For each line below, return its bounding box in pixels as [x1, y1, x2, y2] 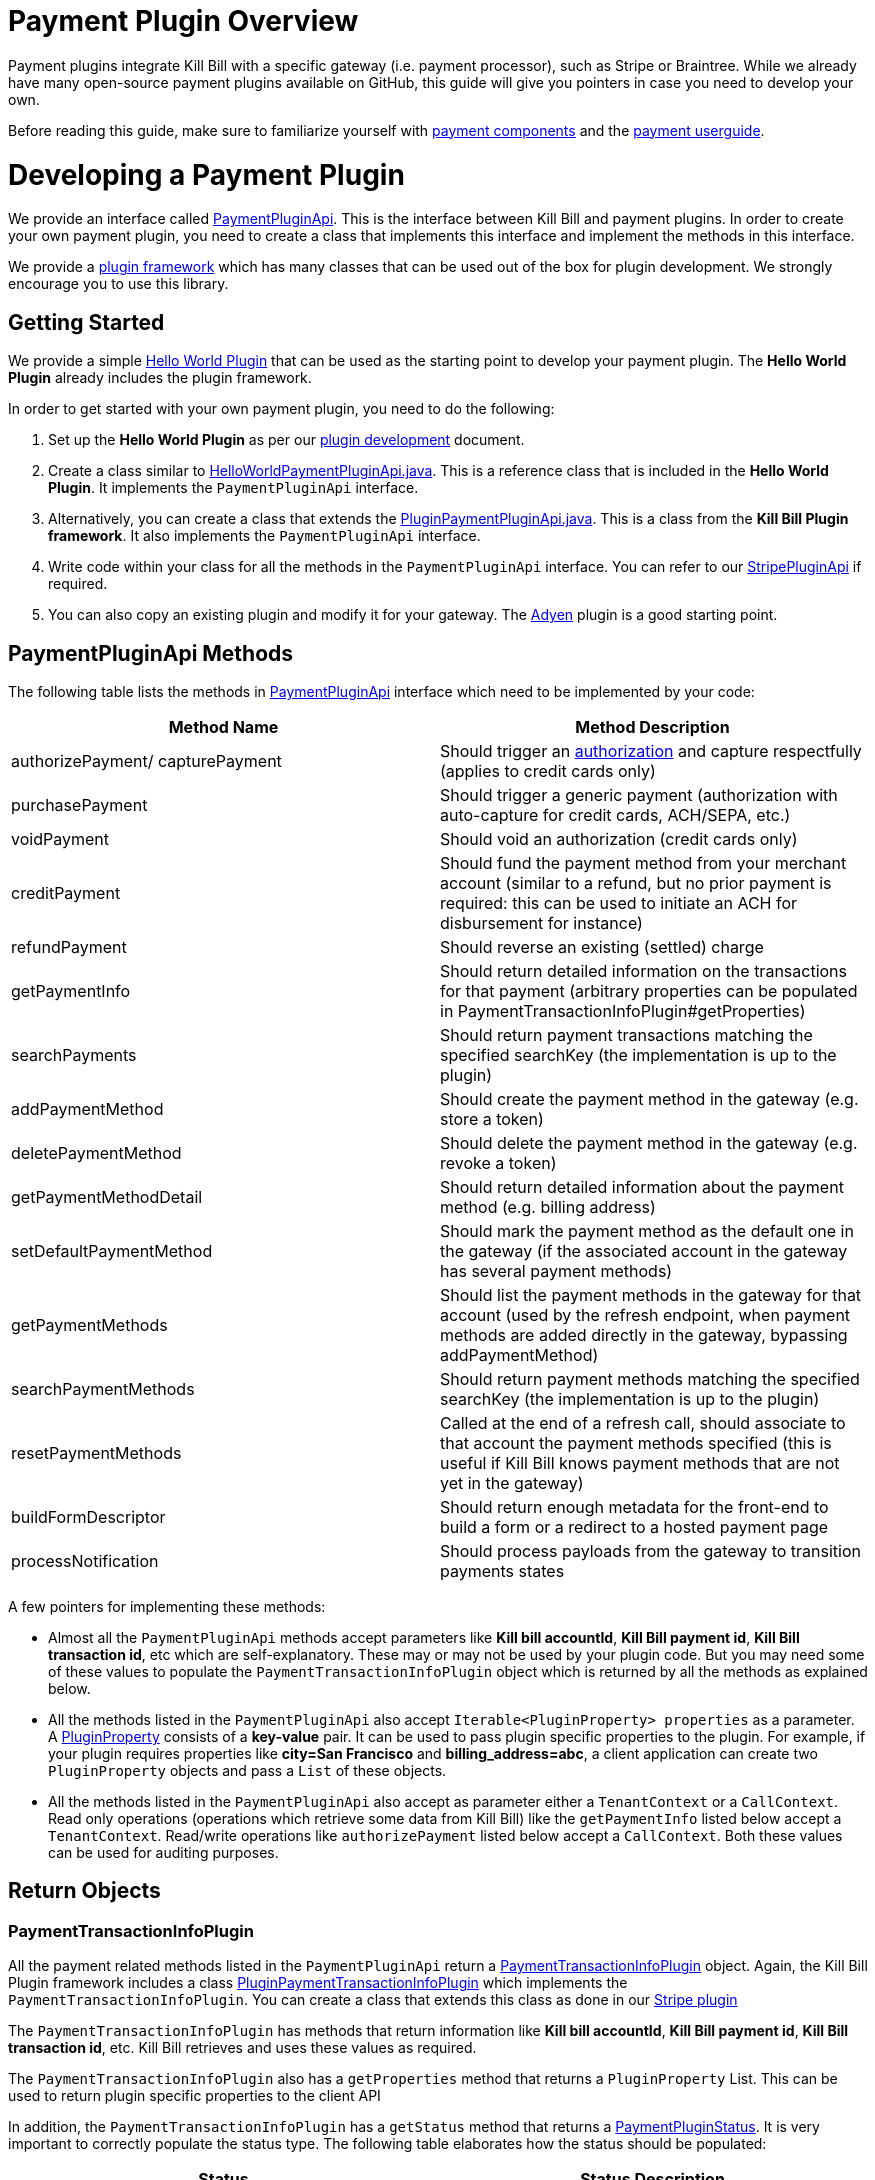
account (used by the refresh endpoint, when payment [440, 1304, 851, 1325]
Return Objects [8, 1878, 161, 1904]
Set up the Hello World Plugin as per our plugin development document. [48, 431, 525, 449]
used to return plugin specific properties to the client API [8, 2087, 381, 2105]
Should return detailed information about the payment [440, 1176, 844, 1197]
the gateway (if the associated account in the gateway [440, 1240, 848, 1261]
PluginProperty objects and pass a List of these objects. [48, 1761, 447, 1779]
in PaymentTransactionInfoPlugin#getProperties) [440, 1000, 806, 1021]
